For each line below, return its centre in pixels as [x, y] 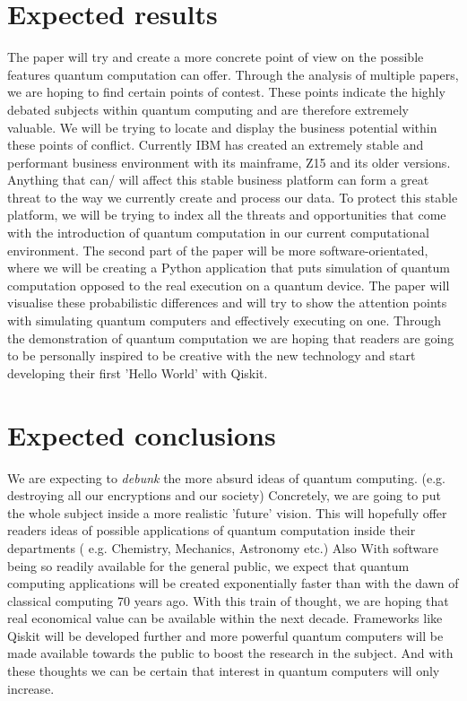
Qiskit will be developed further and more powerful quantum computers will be [225, 635]
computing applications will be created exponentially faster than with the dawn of [233, 583]
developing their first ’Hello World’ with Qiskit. [138, 372]
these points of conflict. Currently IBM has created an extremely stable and [216, 145]
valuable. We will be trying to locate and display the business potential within [222, 127]
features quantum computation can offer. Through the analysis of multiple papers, [233, 74]
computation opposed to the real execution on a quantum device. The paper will [229, 285]
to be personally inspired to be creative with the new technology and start [212, 355]
